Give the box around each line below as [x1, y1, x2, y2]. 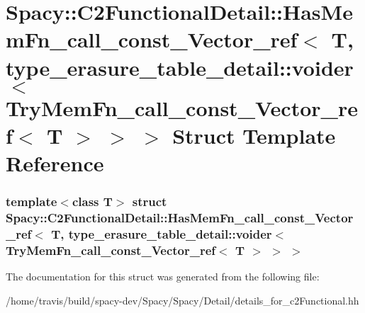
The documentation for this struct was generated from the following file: [6, 269, 320, 284]
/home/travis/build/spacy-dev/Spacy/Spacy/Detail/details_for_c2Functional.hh [6, 292, 359, 307]
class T [72, 193, 113, 210]
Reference [6, 149, 104, 178]
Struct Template [172, 120, 336, 149]
